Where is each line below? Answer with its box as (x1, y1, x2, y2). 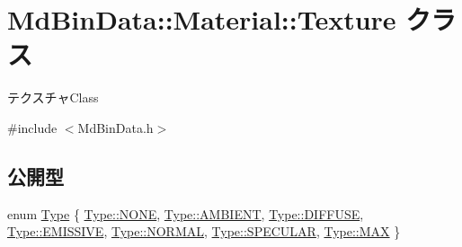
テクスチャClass (7, 88, 99, 107)
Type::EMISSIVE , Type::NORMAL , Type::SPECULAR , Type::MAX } (7, 222, 401, 241)
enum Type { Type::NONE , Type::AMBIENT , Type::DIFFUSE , (7, 204, 364, 223)
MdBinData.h (77, 118, 154, 137)
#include (7, 118, 58, 137)
